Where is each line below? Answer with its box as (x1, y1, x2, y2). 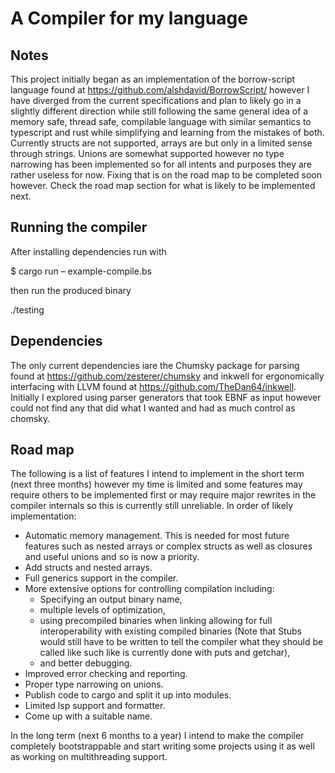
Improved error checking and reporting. (24, 668, 188, 680)
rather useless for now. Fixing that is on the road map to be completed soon (10, 169, 323, 181)
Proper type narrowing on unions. (24, 678, 164, 691)
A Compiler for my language (10, 7, 248, 30)
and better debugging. (39, 657, 133, 669)
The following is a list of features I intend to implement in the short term (10, 468, 305, 480)
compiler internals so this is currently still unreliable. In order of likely (10, 500, 294, 512)
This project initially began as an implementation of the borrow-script (10, 73, 296, 85)
